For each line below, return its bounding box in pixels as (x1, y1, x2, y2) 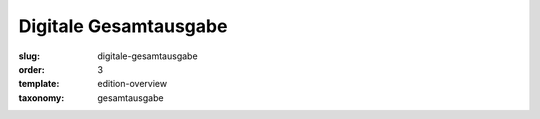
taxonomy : (18, 91, 65, 104)
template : (18, 78, 60, 90)
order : (18, 63, 45, 75)
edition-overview (97, 78, 168, 90)
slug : (18, 50, 40, 62)
